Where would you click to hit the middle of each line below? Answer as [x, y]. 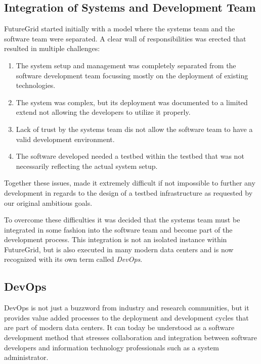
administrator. [26, 357]
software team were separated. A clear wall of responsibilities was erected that [125, 38]
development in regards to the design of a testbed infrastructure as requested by [128, 192]
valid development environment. [65, 139]
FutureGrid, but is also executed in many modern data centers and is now [119, 249]
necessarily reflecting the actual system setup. [87, 166]
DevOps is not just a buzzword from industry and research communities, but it [127, 308]
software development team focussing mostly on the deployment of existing [132, 75]
